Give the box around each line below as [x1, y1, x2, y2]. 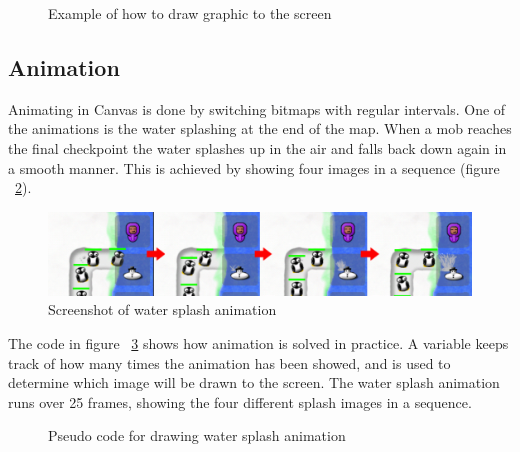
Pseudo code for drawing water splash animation [48, 425, 346, 446]
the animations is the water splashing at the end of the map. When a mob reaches [8, 118, 512, 139]
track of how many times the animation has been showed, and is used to [8, 352, 451, 373]
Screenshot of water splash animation [48, 299, 277, 320]
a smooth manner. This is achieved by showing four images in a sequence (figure [8, 157, 500, 178]
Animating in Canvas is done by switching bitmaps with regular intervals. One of [8, 98, 506, 119]
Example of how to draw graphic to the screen [48, 3, 332, 23]
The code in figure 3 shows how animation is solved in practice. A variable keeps [8, 333, 509, 353]
